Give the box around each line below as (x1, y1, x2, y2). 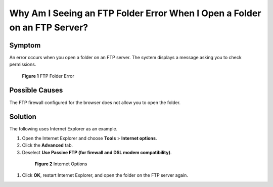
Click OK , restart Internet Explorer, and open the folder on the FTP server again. (22, 172, 188, 178)
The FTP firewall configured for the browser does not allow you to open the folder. (9, 99, 181, 106)
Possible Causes (9, 86, 63, 95)
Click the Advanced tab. (22, 142, 73, 149)
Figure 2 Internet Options (34, 161, 87, 167)
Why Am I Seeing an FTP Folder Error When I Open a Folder (9, 8, 261, 19)
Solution (9, 113, 36, 121)
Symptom (9, 41, 41, 50)
